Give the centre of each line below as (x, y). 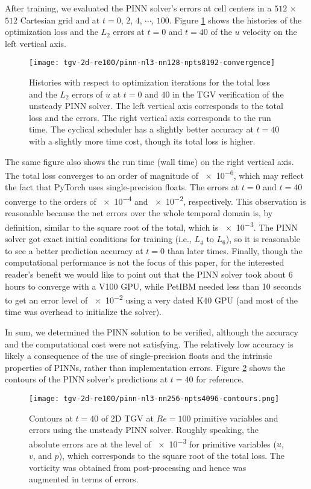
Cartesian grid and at (60, 20)
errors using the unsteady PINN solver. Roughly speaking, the (144, 430)
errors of (87, 94)
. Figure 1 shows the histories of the (235, 20)
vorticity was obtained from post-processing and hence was (138, 467)
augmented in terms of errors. (84, 479)
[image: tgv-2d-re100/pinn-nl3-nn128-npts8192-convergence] (152, 63)
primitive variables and (236, 418)
